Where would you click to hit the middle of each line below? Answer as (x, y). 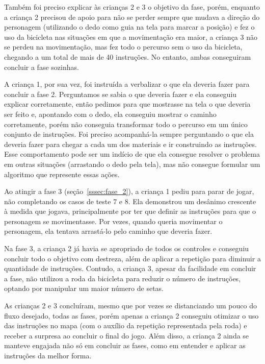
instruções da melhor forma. (48, 355)
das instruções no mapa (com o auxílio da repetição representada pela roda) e (126, 325)
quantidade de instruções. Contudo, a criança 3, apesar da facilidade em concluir (130, 268)
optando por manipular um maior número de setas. (84, 288)
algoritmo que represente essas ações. (62, 174)
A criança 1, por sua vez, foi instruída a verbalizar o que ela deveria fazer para (127, 84)
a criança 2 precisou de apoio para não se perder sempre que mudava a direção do (132, 17)
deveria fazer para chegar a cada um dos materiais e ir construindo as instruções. (130, 144)
